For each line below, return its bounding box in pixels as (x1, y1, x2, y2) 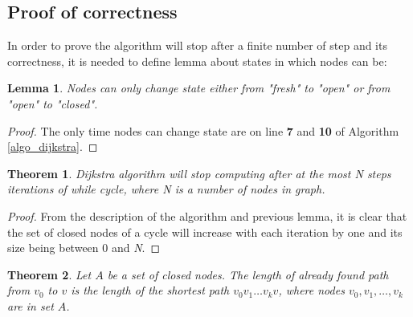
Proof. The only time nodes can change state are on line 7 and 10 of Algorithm (7, 122, 399, 139)
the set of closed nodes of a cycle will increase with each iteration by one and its (7, 223, 403, 240)
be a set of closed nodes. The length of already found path (107, 266, 389, 282)
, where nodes (278, 282, 345, 299)
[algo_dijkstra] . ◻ (7, 138, 98, 155)
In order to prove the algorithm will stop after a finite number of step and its (7, 37, 387, 54)
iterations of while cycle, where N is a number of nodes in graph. (7, 181, 325, 197)
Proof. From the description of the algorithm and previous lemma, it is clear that (7, 207, 407, 224)
